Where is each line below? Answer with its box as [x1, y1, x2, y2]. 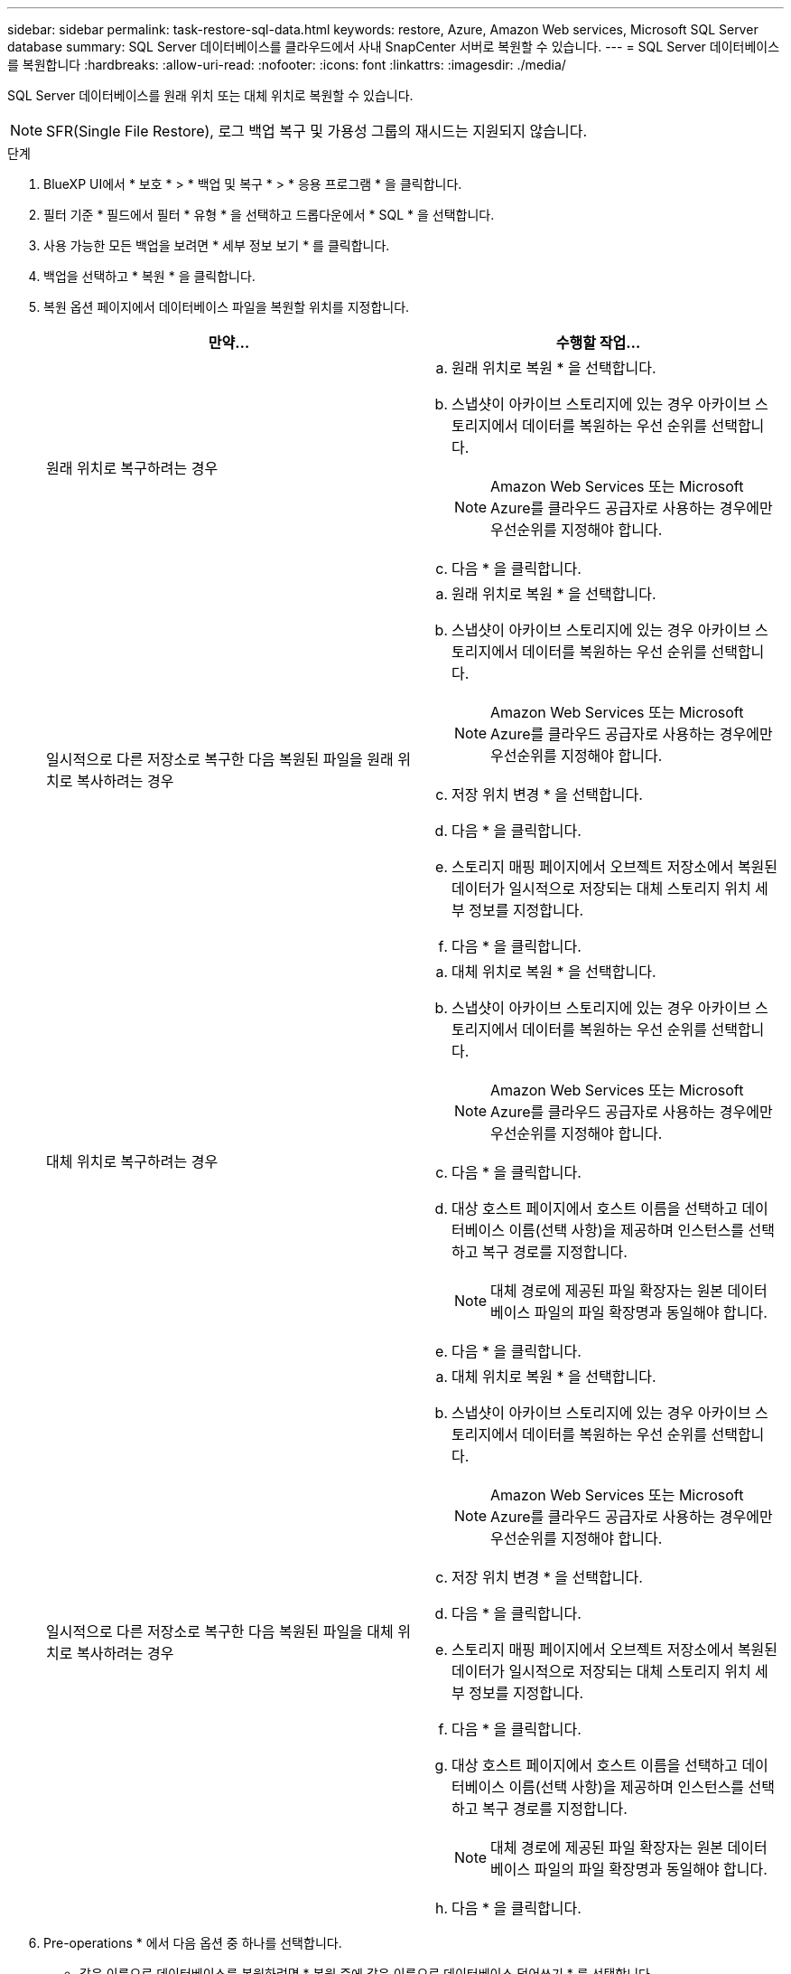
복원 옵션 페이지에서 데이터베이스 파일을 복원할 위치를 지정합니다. [43, 299, 410, 315]
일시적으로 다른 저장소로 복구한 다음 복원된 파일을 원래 [46, 750, 394, 768]
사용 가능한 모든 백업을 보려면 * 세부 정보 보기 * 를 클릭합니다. [43, 238, 390, 253]
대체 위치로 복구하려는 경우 [46, 1152, 219, 1170]
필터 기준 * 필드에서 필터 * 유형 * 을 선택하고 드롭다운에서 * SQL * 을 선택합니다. [43, 207, 495, 222]
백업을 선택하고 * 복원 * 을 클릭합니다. [43, 268, 256, 284]
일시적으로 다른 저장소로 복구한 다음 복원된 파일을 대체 [46, 1622, 394, 1640]
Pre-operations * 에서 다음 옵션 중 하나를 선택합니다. [43, 1935, 342, 1950]
